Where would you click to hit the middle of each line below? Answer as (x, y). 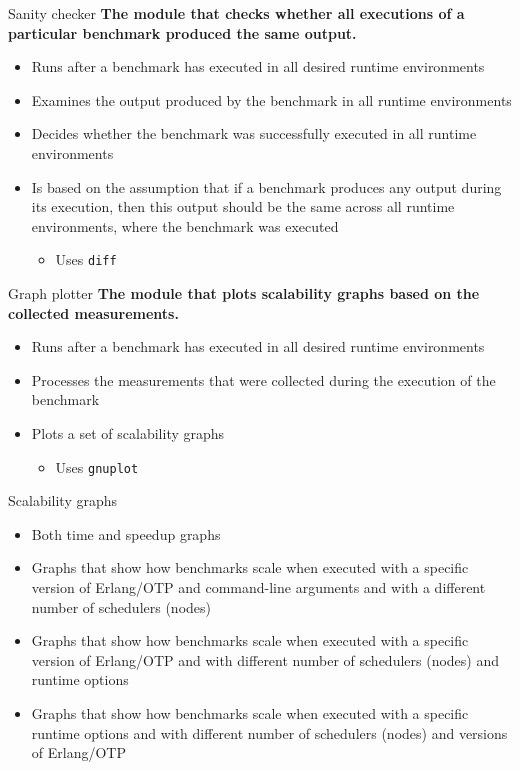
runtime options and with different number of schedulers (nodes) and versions (269, 732)
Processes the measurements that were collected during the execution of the (263, 379)
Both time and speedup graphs (126, 533)
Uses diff (86, 259)
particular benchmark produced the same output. (182, 32)
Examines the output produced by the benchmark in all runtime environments (271, 99)
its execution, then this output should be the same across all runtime (243, 206)
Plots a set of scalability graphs (128, 432)
